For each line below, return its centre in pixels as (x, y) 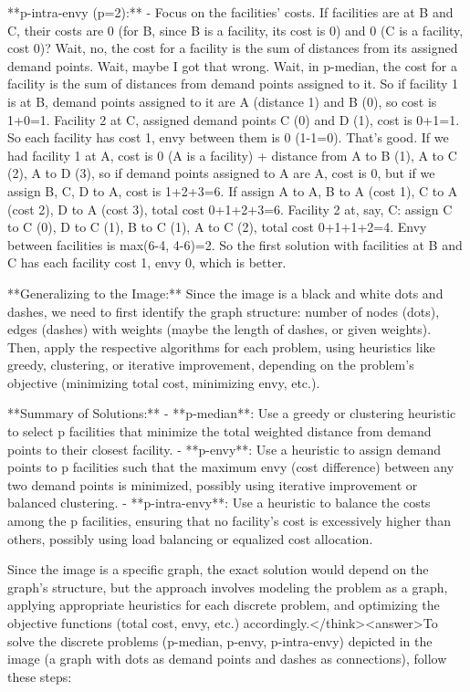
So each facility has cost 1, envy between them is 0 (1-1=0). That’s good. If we (228, 137)
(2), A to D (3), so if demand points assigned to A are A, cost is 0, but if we (221, 173)
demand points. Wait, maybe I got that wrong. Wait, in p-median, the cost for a (232, 65)
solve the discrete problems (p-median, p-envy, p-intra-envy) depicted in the (220, 640)
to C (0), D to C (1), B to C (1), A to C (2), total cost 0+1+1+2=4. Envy (217, 227)
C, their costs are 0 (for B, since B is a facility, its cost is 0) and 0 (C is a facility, (235, 30)
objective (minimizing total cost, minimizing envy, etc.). (164, 382)
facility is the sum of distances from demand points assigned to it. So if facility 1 (233, 84)
